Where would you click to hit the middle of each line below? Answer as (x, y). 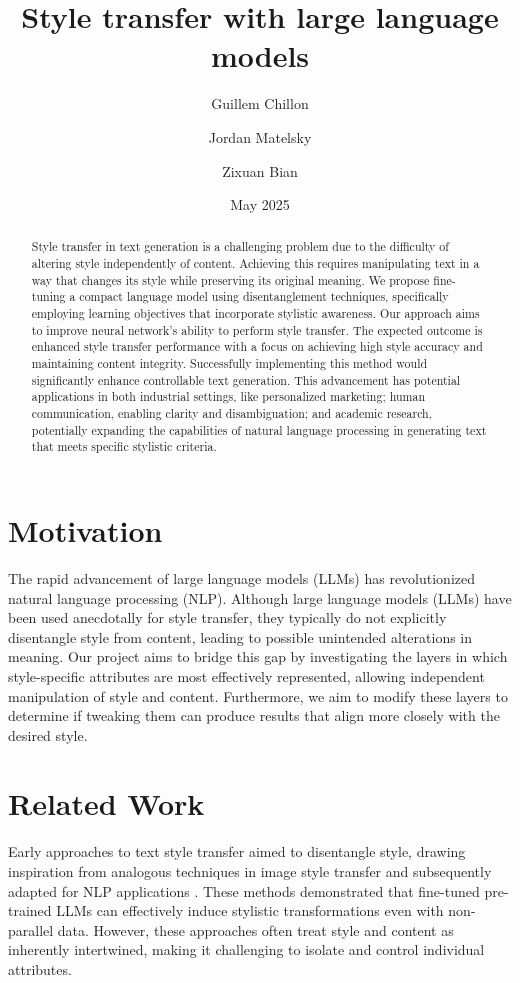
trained (30, 910)
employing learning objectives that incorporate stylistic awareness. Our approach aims (255, 313)
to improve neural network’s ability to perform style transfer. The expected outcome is (257, 329)
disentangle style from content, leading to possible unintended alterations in (240, 636)
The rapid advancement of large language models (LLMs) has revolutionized (242, 577)
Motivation (85, 530)
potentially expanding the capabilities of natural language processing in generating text (259, 429)
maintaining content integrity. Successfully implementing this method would (229, 363)
